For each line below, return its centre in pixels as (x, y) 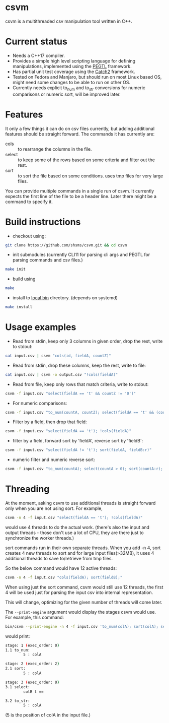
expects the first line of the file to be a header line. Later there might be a (81, 196)
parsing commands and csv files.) (48, 260)
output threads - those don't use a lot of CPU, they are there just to (75, 533)
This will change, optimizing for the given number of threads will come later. (84, 602)
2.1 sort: (16, 669)
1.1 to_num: (18, 650)
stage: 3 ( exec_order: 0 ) (32, 682)
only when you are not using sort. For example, (54, 508)
